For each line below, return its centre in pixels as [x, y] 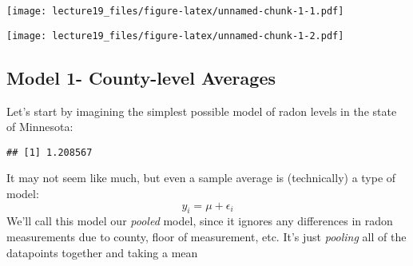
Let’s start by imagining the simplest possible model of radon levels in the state [202, 111]
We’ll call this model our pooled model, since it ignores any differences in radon [200, 221]
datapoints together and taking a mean [102, 252]
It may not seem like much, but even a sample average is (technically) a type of [201, 178]
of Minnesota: [40, 127]
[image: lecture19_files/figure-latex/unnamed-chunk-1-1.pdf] [175, 11]
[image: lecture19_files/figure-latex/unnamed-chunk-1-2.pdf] [175, 36]
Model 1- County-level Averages [141, 77]
